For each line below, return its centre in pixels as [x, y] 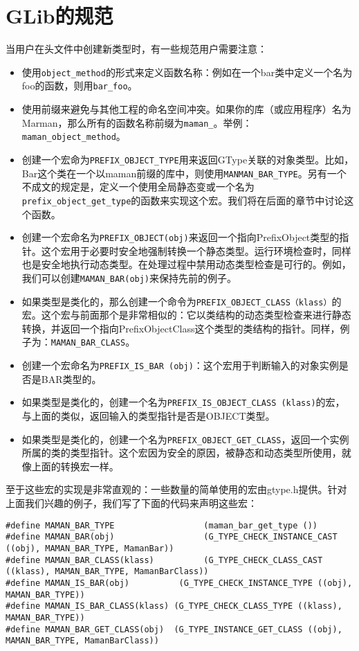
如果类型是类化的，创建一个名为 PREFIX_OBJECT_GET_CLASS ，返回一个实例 [185, 439]
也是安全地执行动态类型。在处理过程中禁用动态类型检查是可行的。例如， [186, 264]
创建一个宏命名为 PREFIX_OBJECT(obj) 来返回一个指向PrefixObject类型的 [181, 237]
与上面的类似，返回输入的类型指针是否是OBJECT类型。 [148, 416]
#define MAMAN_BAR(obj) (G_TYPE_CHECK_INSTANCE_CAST [172, 537]
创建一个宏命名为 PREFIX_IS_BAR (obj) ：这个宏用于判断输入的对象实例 [180, 365]
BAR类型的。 [71, 378]
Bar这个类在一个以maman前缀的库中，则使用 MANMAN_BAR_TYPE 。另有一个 [184, 173]
